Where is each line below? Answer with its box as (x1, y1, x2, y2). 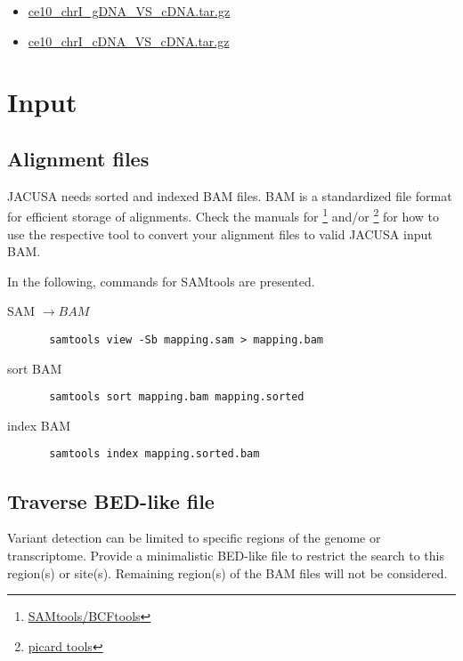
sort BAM (7, 359, 62, 377)
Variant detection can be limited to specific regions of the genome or (7, 528, 381, 547)
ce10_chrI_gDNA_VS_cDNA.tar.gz (28, 2, 231, 20)
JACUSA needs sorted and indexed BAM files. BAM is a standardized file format (7, 186, 452, 205)
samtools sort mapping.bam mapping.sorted (49, 391, 305, 404)
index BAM (7, 415, 70, 434)
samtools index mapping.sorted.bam (49, 447, 260, 461)
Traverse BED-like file (7, 487, 215, 514)
